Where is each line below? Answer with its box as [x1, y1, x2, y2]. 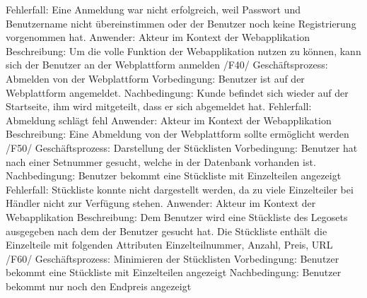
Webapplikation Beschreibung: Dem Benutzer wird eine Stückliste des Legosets [6, 209, 348, 224]
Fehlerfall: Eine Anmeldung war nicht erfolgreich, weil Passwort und [6, 2, 301, 16]
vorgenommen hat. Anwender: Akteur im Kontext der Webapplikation [6, 30, 310, 44]
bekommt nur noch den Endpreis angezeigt [6, 278, 192, 293]
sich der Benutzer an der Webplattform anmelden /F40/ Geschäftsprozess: [6, 57, 328, 72]
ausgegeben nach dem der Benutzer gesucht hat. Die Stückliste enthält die [6, 223, 327, 238]
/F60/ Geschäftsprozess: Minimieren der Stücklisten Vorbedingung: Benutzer [6, 251, 339, 266]
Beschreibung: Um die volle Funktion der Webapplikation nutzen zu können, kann [6, 43, 361, 58]
